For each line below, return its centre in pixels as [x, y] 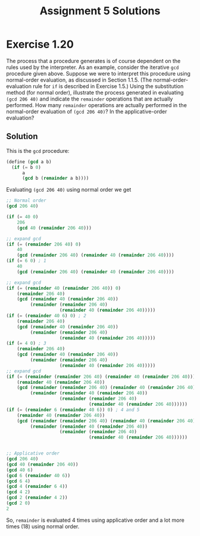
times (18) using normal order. [43, 526]
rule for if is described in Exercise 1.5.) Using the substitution [108, 86]
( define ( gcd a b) [29, 162]
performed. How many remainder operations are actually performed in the [97, 105]
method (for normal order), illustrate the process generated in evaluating [95, 92]
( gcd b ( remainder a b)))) [55, 178]
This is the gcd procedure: [38, 151]
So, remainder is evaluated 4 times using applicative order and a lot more [95, 520]
